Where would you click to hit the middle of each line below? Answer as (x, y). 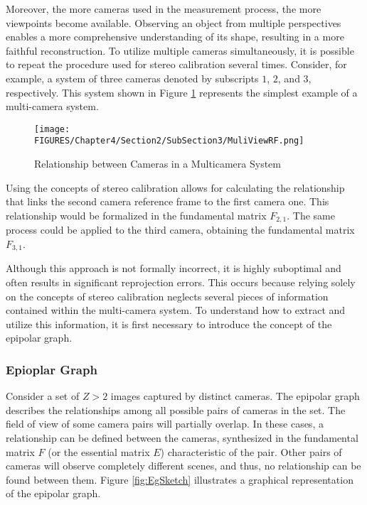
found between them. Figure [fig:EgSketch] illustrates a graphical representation (180, 479)
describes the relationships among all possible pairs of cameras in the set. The (176, 409)
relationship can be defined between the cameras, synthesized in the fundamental (182, 437)
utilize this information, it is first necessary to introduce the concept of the (169, 324)
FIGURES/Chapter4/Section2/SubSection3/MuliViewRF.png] (169, 141)
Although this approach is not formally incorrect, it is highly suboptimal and (174, 268)
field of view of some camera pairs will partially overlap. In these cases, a (165, 424)
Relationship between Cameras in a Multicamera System (158, 164)
